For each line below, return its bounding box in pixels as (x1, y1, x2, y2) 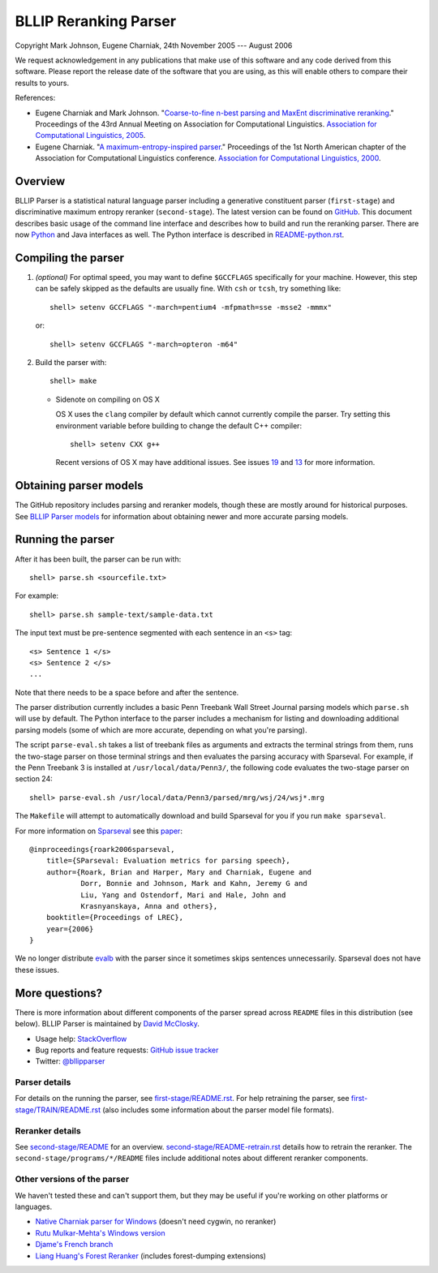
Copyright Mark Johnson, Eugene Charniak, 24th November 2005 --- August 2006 (15, 41, 293, 50)
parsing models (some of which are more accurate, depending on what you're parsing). (15, 725, 307, 734)
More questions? (15, 986, 103, 1000)
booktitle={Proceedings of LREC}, (45, 913, 184, 922)
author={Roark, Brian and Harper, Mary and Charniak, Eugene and (45, 867, 312, 876)
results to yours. (15, 78, 69, 88)
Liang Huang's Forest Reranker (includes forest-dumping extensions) (35, 1250, 267, 1261)
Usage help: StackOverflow (35, 1034, 127, 1043)
